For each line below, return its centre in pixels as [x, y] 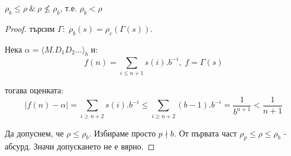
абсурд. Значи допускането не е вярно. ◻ [80, 146]
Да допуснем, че [34, 133]
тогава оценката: [34, 90]
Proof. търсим [30, 28]
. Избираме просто [122, 133]
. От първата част [206, 133]
